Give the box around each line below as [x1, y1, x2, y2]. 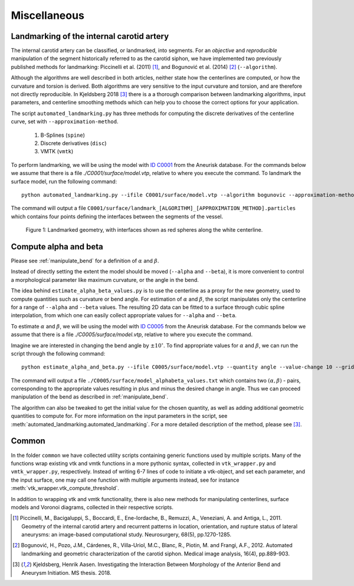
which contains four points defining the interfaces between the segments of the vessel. [11, 213, 224, 220]
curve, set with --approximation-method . [11, 118, 119, 125]
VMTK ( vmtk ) [40, 148, 74, 155]
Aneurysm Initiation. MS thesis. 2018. [21, 569, 112, 576]
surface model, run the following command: [11, 177, 117, 185]
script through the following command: [11, 350, 106, 357]
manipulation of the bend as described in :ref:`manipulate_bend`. [11, 393, 168, 400]
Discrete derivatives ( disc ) [40, 139, 107, 147]
